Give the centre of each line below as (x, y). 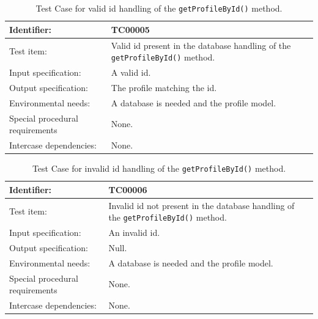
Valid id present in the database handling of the (201, 45)
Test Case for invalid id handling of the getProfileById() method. (159, 168)
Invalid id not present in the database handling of (202, 205)
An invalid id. (134, 233)
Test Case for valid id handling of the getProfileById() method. (159, 8)
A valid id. (131, 72)
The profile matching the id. (164, 87)
